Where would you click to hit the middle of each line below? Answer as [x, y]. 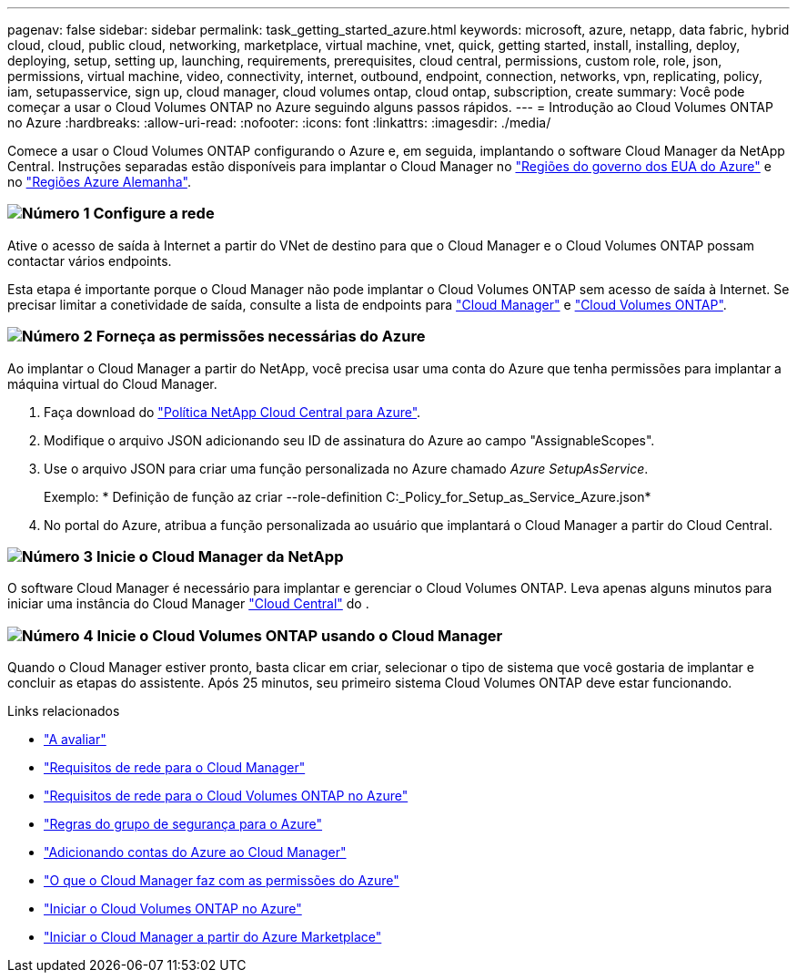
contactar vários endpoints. [90, 260]
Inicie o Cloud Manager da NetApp [220, 556]
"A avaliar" [75, 739]
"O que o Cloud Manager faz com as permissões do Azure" [222, 880]
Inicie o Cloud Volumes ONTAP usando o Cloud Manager [300, 635]
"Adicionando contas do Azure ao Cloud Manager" [195, 852]
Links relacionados [64, 711]
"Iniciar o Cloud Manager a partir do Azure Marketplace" [213, 937]
